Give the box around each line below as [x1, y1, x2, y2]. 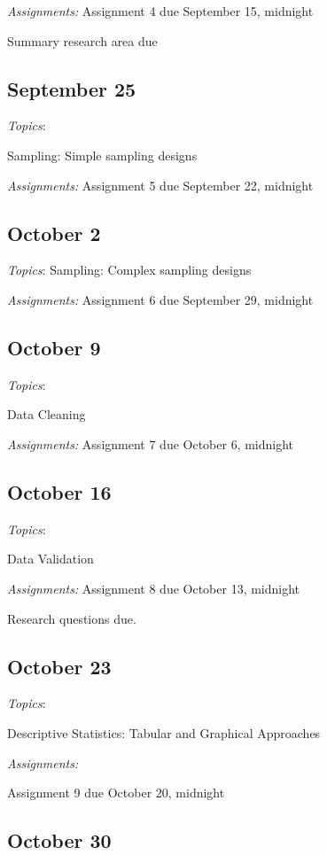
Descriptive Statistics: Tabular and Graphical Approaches [7, 723, 321, 742]
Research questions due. [7, 609, 136, 627]
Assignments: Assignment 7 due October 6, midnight [7, 434, 294, 453]
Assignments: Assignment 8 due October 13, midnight [7, 579, 300, 597]
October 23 [7, 652, 112, 680]
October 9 [7, 333, 101, 361]
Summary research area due [7, 31, 158, 50]
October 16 [7, 478, 112, 505]
